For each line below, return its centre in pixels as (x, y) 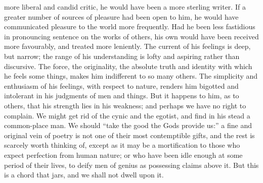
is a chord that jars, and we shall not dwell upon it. (84, 175)
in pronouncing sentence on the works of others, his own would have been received (131, 36)
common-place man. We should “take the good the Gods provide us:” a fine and (128, 125)
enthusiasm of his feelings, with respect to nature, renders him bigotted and (121, 85)
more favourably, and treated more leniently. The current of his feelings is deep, (127, 46)
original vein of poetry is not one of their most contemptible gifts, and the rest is (129, 135)
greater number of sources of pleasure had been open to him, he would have (121, 16)
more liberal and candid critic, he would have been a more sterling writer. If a (125, 7)
